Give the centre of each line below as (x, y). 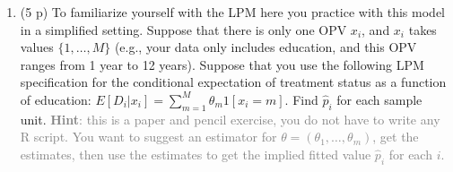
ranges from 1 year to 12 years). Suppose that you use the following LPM (222, 64)
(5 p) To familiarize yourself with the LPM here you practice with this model (232, 12)
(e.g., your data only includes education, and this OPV (266, 47)
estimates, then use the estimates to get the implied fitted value (196, 154)
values (37, 47)
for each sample (379, 99)
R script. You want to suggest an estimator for (148, 137)
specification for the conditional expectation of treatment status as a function (233, 82)
